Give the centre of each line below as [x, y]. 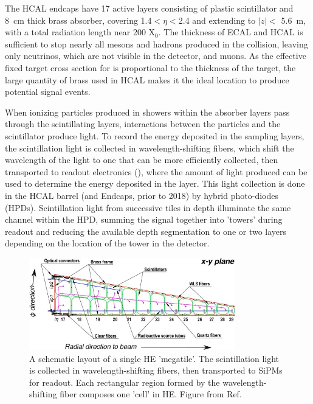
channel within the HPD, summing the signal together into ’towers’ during [144, 219]
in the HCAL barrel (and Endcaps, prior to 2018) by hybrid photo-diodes [142, 195]
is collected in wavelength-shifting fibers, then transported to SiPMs [156, 370]
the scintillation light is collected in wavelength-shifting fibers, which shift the [150, 148]
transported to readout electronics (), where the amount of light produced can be [156, 171]
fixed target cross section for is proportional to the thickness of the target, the [150, 67]
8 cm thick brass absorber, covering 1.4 [78, 20]
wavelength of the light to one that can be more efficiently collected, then [142, 160]
